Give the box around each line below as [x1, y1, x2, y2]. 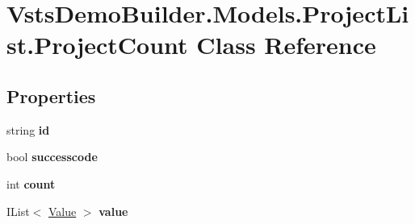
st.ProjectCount [6, 28, 188, 61]
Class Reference [196, 28, 376, 61]
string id [6, 121, 50, 138]
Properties [6, 83, 96, 108]
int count [6, 175, 56, 192]
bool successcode [6, 148, 98, 165]
